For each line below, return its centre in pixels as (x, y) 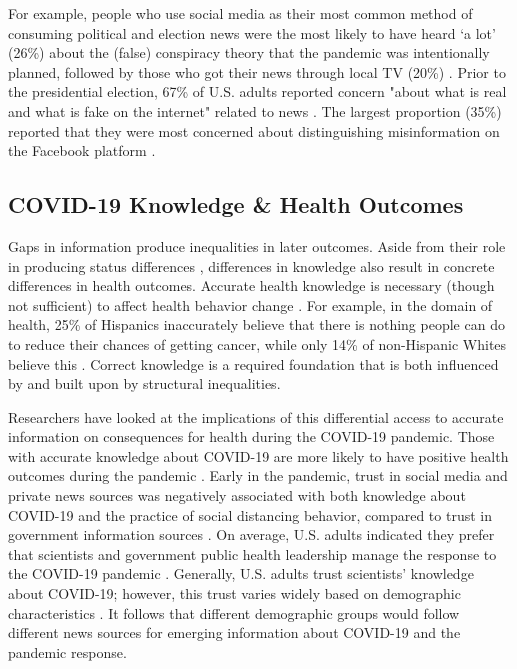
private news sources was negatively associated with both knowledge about (237, 495)
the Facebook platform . (82, 150)
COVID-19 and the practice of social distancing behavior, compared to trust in (250, 514)
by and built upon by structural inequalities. (144, 383)
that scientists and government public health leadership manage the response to (252, 553)
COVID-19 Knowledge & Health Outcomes (236, 204)
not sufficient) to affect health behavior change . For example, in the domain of (250, 304)
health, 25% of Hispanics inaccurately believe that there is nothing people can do (256, 324)
